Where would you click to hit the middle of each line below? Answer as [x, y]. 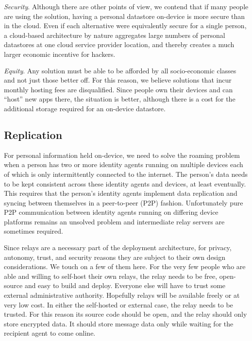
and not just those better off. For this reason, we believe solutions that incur [118, 80]
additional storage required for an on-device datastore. [85, 108]
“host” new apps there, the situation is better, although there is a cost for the [120, 99]
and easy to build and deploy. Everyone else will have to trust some [125, 285]
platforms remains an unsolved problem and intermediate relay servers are [114, 221]
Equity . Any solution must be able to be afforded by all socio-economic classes [120, 70]
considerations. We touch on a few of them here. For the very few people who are [125, 266]
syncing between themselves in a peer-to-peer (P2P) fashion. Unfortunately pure [124, 202]
